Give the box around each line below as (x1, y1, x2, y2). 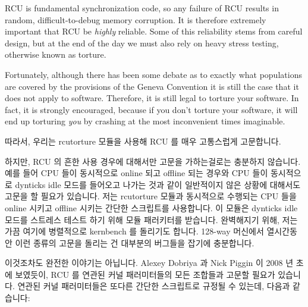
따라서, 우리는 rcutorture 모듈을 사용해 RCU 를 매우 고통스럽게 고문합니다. (5, 134, 281, 147)
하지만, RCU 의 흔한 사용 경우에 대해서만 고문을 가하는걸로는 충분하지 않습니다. (5, 155, 301, 167)
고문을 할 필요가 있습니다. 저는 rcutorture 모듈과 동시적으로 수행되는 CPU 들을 (5, 190, 297, 202)
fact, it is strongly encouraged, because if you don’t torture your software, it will (5, 103, 298, 115)
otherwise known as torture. (5, 48, 106, 61)
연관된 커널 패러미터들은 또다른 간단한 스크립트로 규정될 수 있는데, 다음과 (17, 280, 290, 292)
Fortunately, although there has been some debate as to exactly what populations (5, 68, 302, 80)
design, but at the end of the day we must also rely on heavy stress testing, (5, 36, 279, 49)
